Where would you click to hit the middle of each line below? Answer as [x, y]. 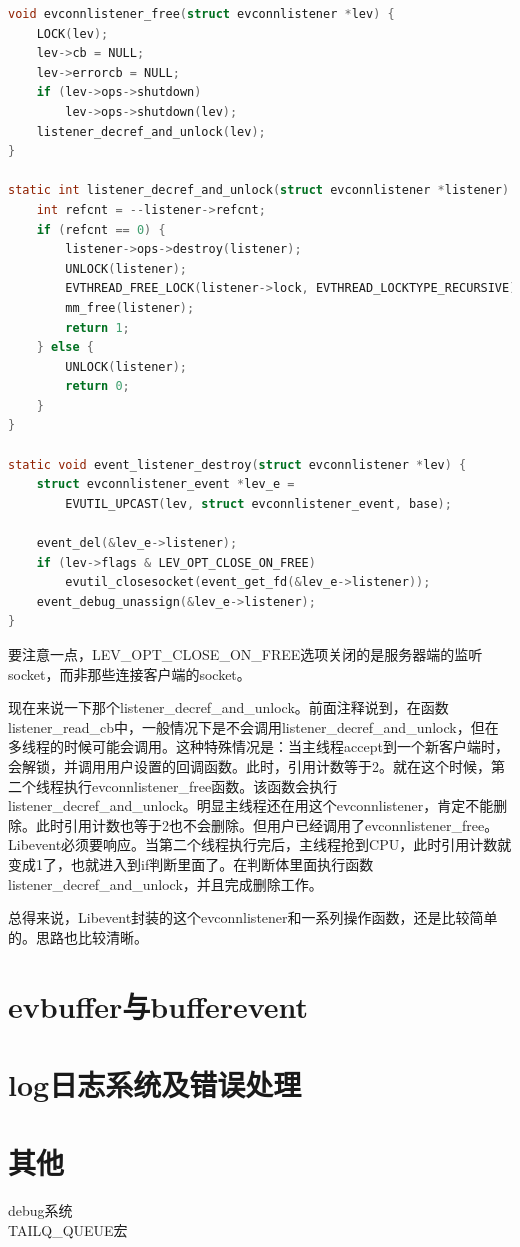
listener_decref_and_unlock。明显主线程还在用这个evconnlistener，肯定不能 [251, 805]
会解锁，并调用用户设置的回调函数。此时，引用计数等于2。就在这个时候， [249, 765]
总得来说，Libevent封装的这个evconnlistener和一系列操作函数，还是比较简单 [253, 917]
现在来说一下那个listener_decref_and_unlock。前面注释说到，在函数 [228, 707]
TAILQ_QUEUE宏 [68, 1229]
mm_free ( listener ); [130, 307]
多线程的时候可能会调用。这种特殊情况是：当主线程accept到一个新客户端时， [258, 746]
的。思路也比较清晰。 [78, 936]
